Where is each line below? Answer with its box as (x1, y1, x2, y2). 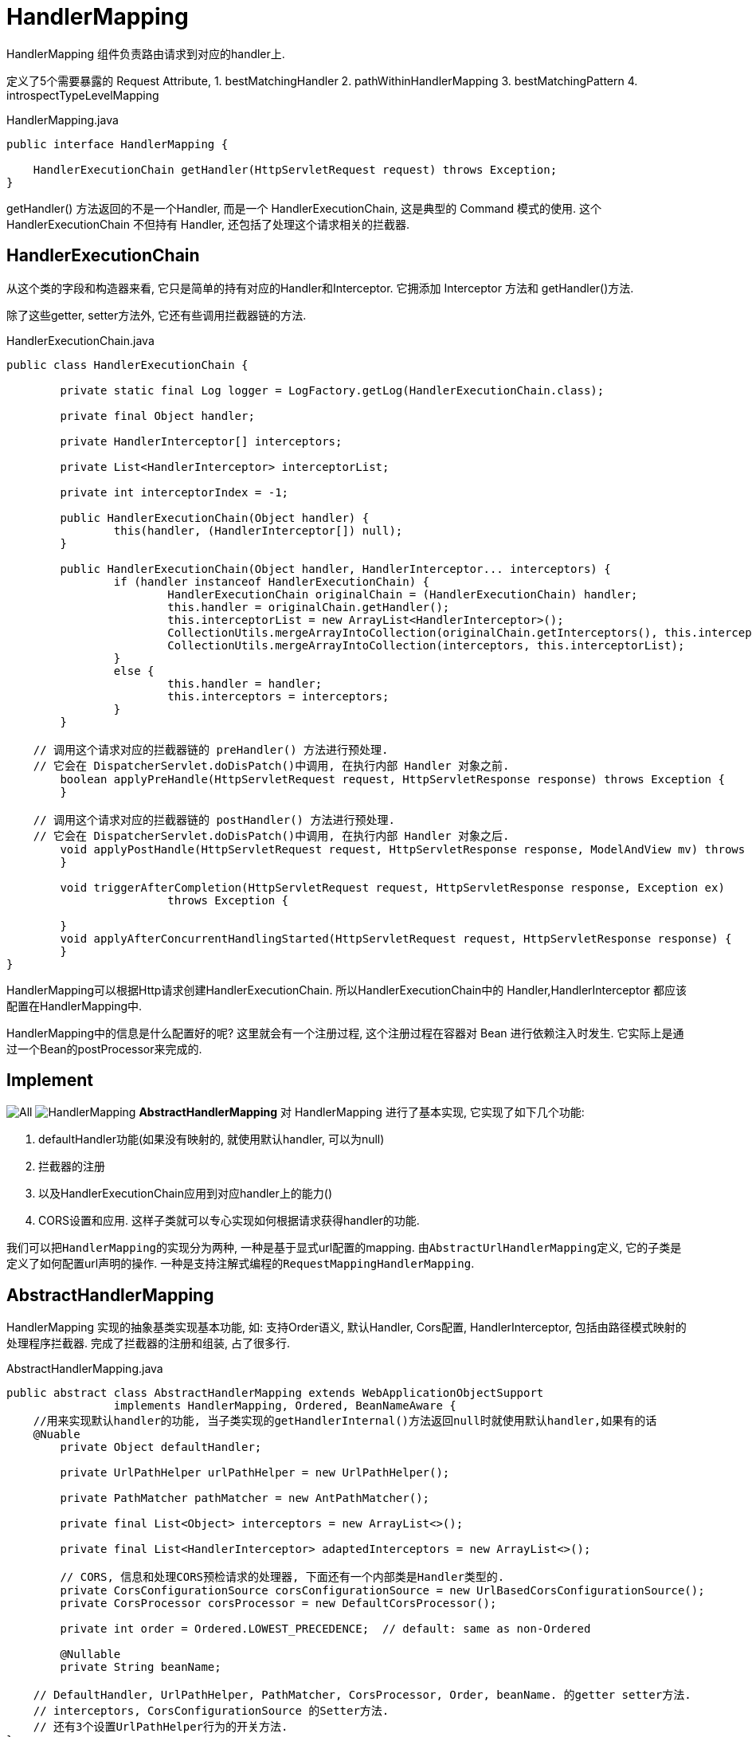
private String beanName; (60, 1661, 221, 1674)
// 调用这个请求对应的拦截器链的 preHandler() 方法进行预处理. (33, 743, 389, 756)
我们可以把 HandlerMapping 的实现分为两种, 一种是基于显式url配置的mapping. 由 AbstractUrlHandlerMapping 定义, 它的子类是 (6, 1241, 682, 1255)
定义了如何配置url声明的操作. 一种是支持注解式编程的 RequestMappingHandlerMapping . (6, 1257, 475, 1271)
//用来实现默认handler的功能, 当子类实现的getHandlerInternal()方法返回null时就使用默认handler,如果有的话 (33, 1414, 657, 1428)
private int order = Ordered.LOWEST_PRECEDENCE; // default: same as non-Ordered (60, 1622, 591, 1636)
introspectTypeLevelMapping (6, 88, 159, 102)
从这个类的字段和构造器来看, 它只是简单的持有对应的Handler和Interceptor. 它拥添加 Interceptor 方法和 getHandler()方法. (6, 280, 634, 295)
